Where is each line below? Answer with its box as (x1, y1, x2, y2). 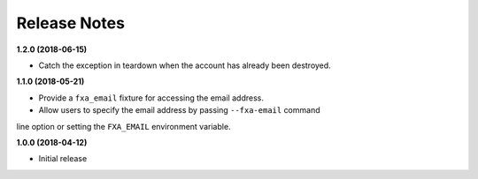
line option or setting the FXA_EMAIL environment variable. (16, 121, 231, 131)
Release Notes (16, 13, 126, 33)
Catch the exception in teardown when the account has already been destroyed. (38, 60, 331, 71)
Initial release (38, 153, 88, 164)
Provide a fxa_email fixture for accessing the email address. (38, 93, 265, 103)
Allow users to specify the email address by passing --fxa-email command (38, 105, 320, 116)
